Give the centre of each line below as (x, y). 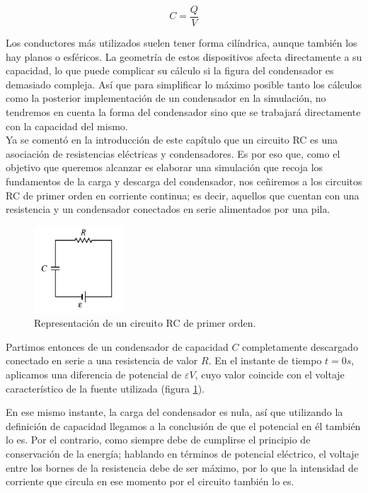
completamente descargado (300, 346)
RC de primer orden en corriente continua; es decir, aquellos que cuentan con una (183, 195)
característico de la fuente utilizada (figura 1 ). (105, 388)
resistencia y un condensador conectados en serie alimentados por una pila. (168, 209)
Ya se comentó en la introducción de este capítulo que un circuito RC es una (172, 140)
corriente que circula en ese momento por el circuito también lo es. (150, 481)
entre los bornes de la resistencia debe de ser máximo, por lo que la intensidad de (182, 467)
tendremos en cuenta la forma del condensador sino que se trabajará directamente (183, 112)
